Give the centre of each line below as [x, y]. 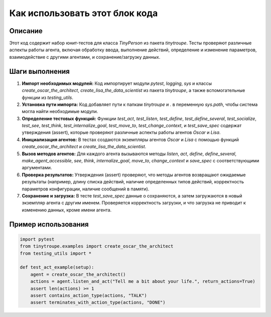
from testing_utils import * [56, 253]
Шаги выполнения [39, 71]
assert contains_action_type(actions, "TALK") [89, 295]
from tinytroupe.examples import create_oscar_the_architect [97, 246]
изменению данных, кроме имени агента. [67, 210]
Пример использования [49, 224]
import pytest [37, 239]
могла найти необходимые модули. [60, 112]
